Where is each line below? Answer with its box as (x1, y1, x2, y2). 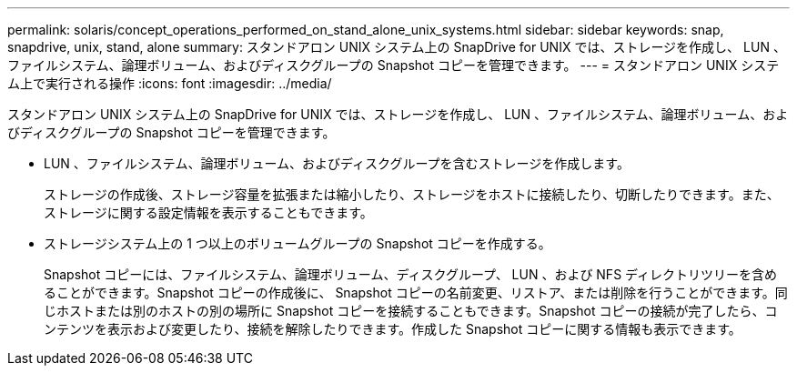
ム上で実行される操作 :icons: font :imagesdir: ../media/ (7, 76, 332, 91)
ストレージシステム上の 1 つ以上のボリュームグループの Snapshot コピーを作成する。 (44, 236, 551, 251)
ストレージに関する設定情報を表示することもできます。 (44, 205, 373, 220)
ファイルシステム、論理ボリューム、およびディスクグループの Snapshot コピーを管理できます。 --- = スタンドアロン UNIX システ (7, 57, 780, 73)
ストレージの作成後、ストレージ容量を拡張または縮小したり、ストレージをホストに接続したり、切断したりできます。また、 (44, 186, 780, 202)
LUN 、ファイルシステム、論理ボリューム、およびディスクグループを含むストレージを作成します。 (44, 156, 630, 171)
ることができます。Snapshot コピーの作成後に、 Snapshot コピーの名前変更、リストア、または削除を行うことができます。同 (44, 285, 788, 300)
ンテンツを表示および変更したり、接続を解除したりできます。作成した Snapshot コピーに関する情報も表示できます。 (44, 321, 742, 337)
